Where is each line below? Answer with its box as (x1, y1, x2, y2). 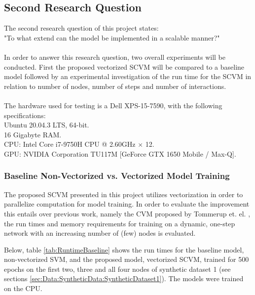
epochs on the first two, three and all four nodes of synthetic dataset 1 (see (4, 263, 231, 274)
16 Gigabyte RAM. (4, 129, 62, 139)
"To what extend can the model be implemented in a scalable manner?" (4, 32, 220, 42)
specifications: (4, 110, 46, 120)
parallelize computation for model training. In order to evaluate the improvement (4, 199, 250, 209)
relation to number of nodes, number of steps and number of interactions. (4, 81, 226, 91)
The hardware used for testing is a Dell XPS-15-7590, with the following (4, 100, 222, 110)
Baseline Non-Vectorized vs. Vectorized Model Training (4, 169, 230, 182)
